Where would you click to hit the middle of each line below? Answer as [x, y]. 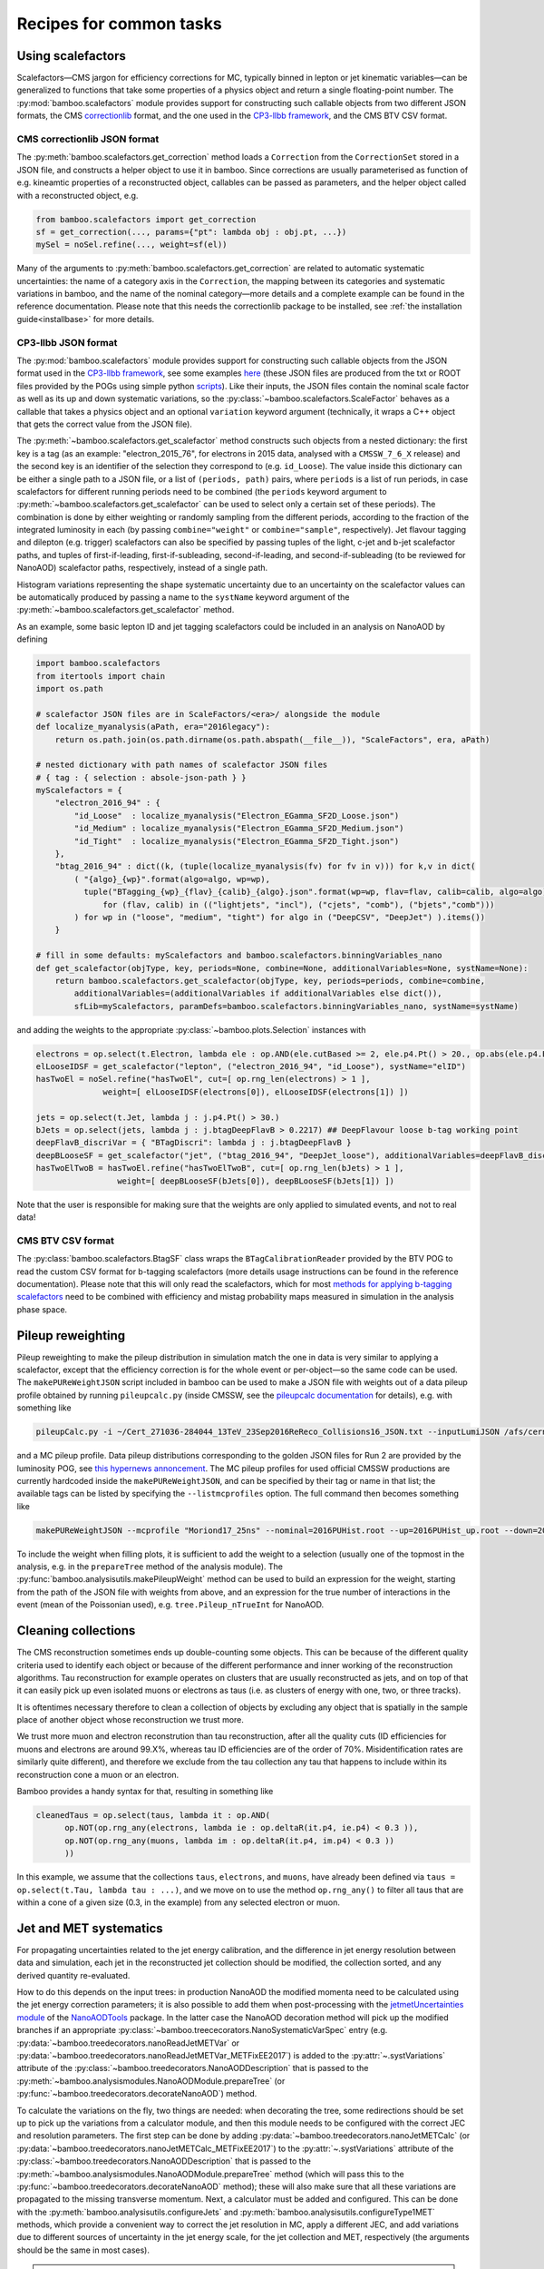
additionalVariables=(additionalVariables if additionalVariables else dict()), [258, 993]
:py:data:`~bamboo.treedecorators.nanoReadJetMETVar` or [128, 2043]
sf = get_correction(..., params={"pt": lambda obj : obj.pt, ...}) [191, 232]
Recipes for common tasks [119, 24]
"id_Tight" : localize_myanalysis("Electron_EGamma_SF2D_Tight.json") [237, 841]
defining [32, 639]
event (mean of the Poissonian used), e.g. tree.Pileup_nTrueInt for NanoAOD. [170, 1605]
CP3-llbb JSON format [67, 342]
